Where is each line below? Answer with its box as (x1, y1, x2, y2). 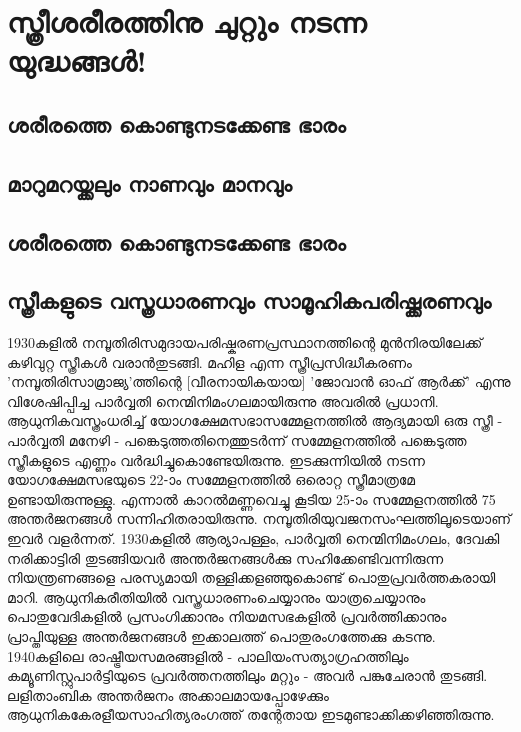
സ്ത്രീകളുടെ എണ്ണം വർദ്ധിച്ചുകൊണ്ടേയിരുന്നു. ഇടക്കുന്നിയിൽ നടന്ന (7, 449, 426, 470)
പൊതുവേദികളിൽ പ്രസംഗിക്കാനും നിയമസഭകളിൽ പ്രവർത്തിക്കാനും (7, 606, 447, 627)
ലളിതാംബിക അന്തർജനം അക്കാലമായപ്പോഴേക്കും (7, 684, 329, 705)
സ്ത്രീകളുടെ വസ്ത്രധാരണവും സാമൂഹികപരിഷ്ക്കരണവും (7, 285, 492, 316)
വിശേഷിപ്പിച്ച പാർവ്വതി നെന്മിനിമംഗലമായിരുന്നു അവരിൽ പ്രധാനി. (7, 390, 439, 411)
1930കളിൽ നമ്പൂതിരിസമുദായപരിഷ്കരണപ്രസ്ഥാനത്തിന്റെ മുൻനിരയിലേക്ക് (7, 332, 483, 353)
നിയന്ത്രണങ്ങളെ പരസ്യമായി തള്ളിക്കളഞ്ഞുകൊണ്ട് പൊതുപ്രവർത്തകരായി (7, 567, 496, 588)
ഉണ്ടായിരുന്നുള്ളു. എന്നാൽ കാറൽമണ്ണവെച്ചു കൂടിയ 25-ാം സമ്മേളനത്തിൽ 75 (7, 488, 496, 509)
